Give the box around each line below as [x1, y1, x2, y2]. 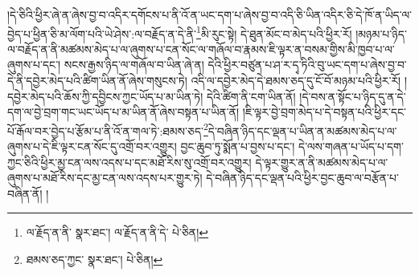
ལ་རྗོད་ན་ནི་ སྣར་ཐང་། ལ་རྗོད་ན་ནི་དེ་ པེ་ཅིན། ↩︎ [26, 224, 209, 241]
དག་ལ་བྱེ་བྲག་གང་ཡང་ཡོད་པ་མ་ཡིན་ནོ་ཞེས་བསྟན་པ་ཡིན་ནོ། [7, 103, 240, 120]
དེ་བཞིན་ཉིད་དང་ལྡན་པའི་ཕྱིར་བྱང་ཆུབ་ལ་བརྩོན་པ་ [206, 169, 399, 186]
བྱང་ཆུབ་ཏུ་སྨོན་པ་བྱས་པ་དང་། [180, 138, 295, 155]
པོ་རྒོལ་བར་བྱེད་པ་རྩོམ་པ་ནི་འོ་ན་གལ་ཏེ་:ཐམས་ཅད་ [7, 122, 203, 139]
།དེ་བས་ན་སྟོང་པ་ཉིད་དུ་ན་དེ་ [299, 87, 406, 104]
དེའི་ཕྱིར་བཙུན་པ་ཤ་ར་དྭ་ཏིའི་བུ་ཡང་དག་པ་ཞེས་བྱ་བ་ [207, 56, 407, 73]
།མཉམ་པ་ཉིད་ [355, 25, 407, 42]
